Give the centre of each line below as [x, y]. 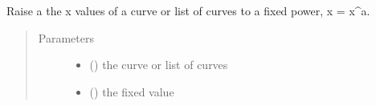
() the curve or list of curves [159, 65]
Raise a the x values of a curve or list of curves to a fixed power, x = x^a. [188, 10]
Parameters [66, 37]
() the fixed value [132, 91]
